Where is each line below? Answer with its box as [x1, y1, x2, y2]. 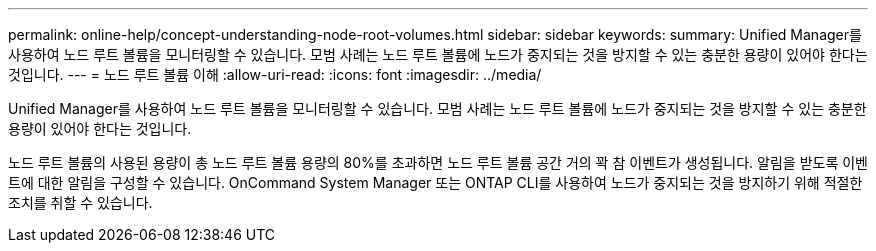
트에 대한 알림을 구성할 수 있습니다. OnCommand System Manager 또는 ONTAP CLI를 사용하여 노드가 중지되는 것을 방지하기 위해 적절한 [8, 174, 863, 191]
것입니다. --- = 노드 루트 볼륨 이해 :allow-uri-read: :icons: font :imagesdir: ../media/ [8, 66, 542, 83]
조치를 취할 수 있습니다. [8, 194, 153, 211]
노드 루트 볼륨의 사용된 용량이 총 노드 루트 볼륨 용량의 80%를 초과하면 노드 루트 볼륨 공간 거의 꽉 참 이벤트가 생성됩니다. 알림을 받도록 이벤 [8, 154, 868, 171]
